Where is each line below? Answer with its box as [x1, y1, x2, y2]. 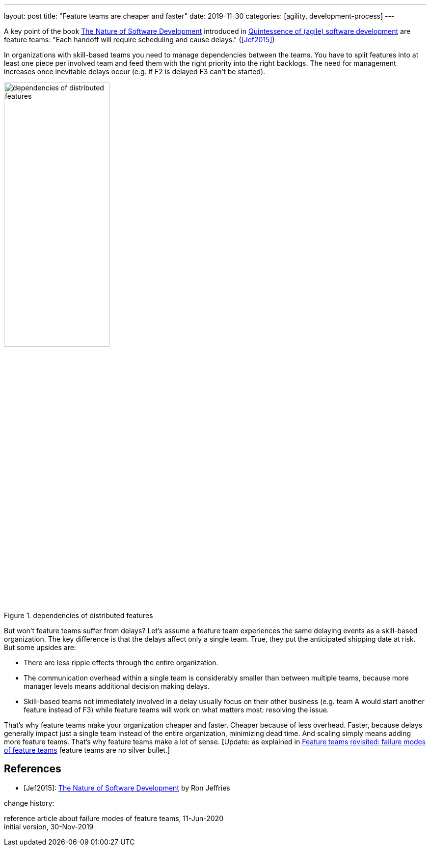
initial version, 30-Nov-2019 [4, 822, 94, 831]
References [4, 763, 61, 775]
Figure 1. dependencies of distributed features [4, 611, 153, 620]
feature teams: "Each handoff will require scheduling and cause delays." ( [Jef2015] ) [4, 35, 275, 44]
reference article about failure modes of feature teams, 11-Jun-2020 [4, 814, 223, 822]
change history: [4, 798, 54, 807]
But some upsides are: [4, 643, 76, 652]
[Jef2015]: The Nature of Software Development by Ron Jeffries [24, 783, 230, 792]
